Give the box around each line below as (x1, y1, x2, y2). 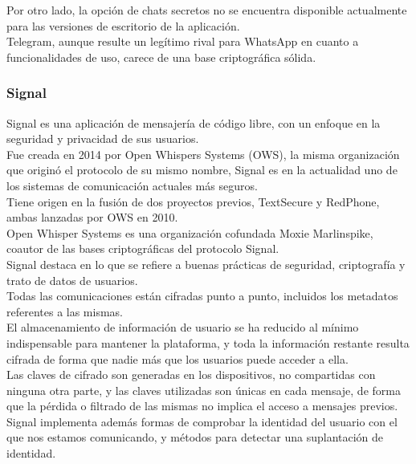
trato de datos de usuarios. (6, 271, 138, 288)
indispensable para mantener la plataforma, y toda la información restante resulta (6, 334, 410, 351)
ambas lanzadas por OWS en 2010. (6, 209, 178, 226)
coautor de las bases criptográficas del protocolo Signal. (6, 240, 279, 257)
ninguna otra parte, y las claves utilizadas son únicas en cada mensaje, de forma (6, 381, 401, 398)
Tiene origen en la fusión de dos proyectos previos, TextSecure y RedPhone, (6, 193, 380, 210)
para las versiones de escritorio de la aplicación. (6, 17, 240, 34)
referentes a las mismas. (6, 303, 124, 320)
